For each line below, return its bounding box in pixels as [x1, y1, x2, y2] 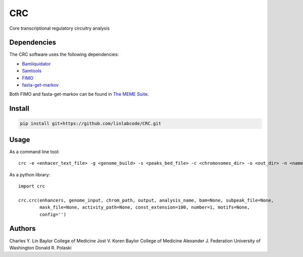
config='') [39, 212, 67, 217]
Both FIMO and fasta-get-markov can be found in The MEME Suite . [9, 91, 149, 97]
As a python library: [9, 171, 50, 177]
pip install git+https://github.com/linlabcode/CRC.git [20, 121, 162, 126]
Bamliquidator [22, 60, 51, 67]
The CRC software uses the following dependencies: [9, 51, 119, 57]
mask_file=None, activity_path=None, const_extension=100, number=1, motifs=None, [39, 205, 250, 210]
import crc [18, 183, 45, 189]
